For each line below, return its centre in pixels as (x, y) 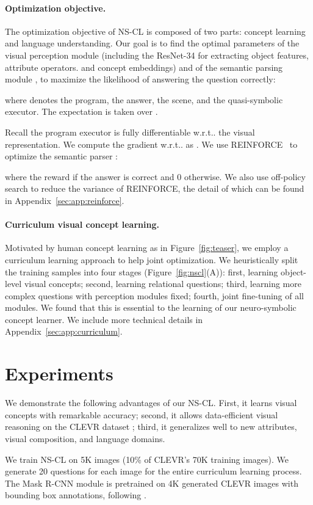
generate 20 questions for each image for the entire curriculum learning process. (153, 471)
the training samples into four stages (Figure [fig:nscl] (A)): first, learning (142, 271)
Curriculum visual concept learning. (82, 224)
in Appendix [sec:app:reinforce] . (65, 200)
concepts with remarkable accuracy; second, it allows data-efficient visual (142, 414)
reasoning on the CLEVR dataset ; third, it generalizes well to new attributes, (151, 427)
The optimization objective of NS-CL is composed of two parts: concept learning (155, 31)
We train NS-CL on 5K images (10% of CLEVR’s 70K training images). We (147, 459)
